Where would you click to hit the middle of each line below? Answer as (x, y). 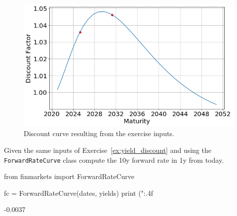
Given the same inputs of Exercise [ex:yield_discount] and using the (108, 150)
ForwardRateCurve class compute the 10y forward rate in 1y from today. (114, 160)
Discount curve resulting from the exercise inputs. (99, 133)
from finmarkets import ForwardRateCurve (69, 176)
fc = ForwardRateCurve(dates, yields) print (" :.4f (79, 193)
